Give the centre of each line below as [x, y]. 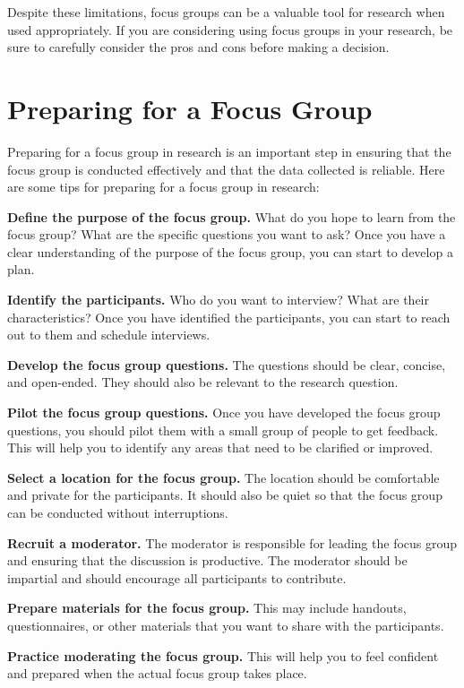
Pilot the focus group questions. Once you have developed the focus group [224, 413]
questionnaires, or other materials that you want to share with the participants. [226, 625]
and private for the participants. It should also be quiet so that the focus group [225, 495]
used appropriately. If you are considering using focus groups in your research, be [230, 29]
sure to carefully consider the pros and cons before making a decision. [198, 47]
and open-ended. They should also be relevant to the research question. [203, 382]
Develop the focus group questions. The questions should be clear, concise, [227, 364]
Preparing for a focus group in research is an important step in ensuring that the [229, 151]
